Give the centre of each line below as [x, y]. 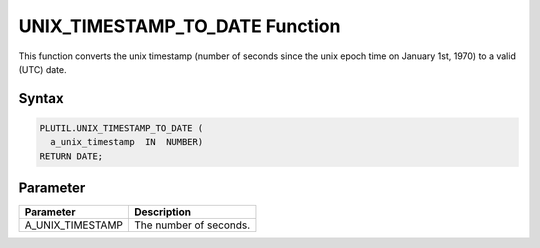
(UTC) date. [42, 69]
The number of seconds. [192, 225]
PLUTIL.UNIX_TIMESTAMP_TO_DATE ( [121, 128]
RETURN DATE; [71, 156]
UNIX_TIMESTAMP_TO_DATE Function [179, 26]
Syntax [41, 98]
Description [163, 212]
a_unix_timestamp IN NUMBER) [127, 142]
